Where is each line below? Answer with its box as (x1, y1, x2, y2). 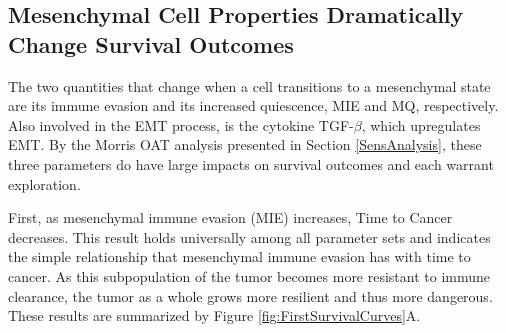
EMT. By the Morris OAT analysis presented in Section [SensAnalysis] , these (8, 134, 482, 155)
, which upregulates (361, 114, 481, 135)
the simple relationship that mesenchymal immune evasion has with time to (8, 246, 471, 267)
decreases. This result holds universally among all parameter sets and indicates (8, 226, 491, 247)
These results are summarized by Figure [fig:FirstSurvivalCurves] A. (8, 305, 421, 326)
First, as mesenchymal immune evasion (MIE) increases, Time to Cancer (8, 207, 453, 228)
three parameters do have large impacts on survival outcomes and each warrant (8, 153, 494, 174)
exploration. (8, 173, 81, 194)
